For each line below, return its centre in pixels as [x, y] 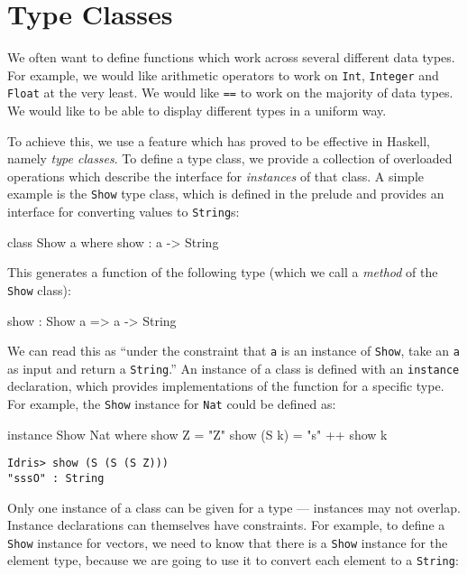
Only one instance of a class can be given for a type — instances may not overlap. [234, 507]
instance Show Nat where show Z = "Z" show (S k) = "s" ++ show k [197, 434]
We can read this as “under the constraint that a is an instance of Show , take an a [233, 351]
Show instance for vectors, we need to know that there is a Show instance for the [228, 542]
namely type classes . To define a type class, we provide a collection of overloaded [230, 158]
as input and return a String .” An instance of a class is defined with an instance [233, 368]
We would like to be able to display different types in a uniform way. [197, 111]
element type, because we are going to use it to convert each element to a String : [233, 560]
